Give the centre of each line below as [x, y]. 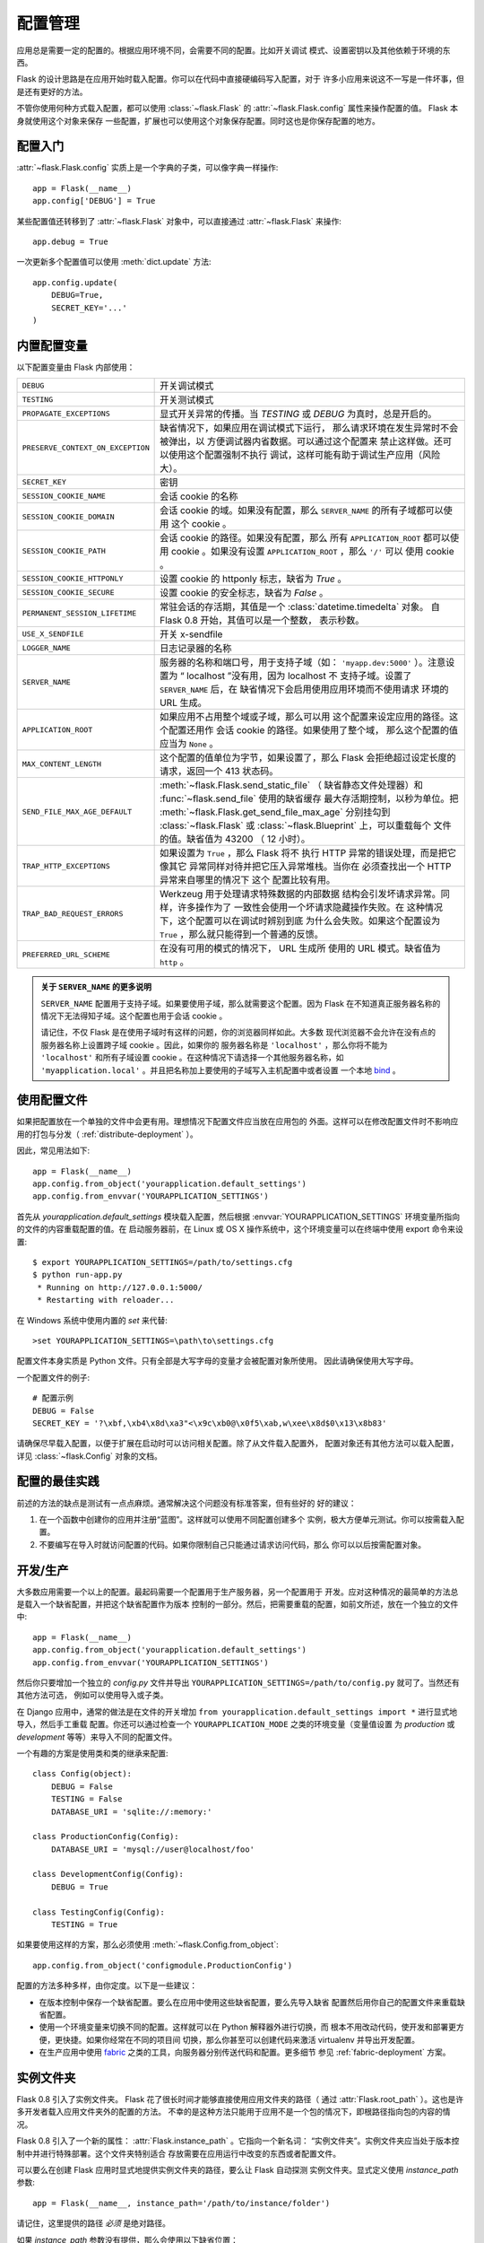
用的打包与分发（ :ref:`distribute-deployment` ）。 [107, 1134]
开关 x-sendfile [191, 634]
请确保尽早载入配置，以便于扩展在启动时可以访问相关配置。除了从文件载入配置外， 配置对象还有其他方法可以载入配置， [238, 1444]
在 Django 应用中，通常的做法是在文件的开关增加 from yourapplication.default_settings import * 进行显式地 [237, 1711]
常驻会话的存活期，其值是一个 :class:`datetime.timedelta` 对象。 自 [300, 607]
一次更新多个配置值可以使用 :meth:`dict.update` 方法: [114, 262]
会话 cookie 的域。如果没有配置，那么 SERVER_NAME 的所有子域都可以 [302, 511]
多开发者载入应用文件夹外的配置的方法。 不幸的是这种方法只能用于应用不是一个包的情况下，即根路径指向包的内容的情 [233, 2112]
